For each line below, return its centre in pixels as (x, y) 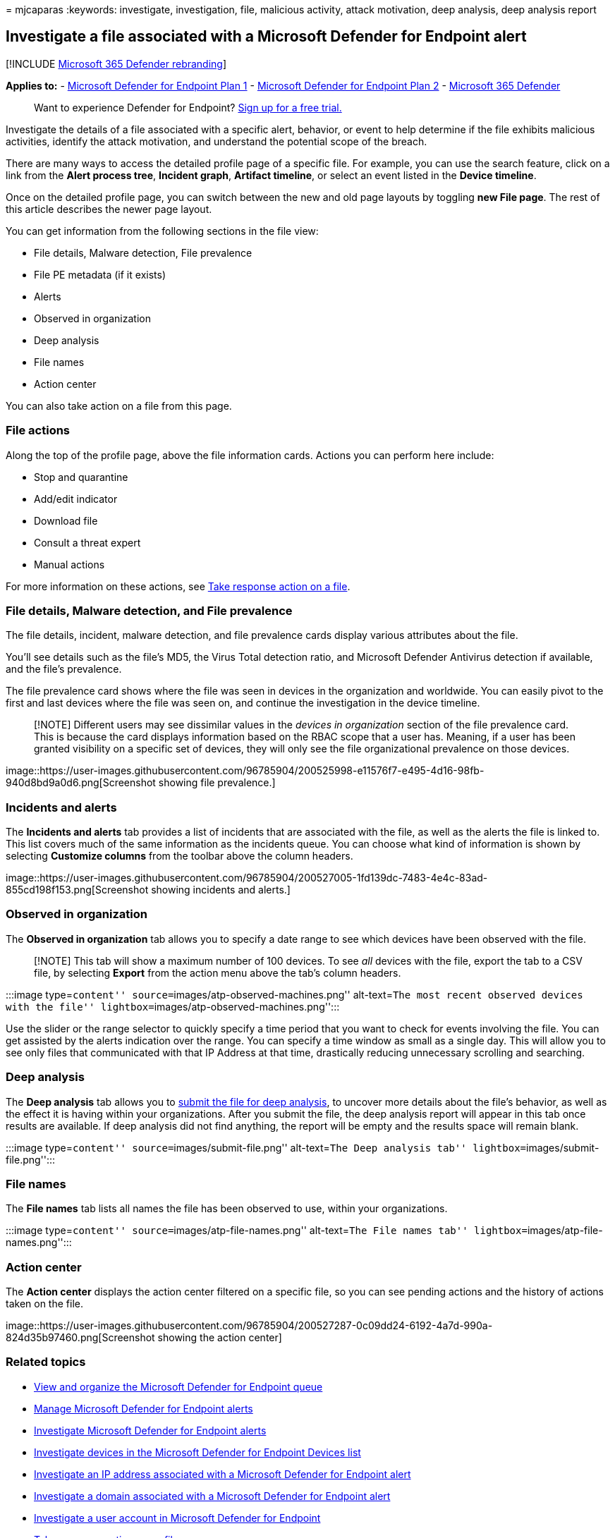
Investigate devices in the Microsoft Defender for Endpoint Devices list (197, 1452)
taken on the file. (44, 1304)
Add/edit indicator (76, 499)
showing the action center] (220, 1338)
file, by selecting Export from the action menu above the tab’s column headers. (218, 972)
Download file (66, 520)
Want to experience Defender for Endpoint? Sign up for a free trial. (188, 107)
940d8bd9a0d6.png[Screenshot (81, 783)
